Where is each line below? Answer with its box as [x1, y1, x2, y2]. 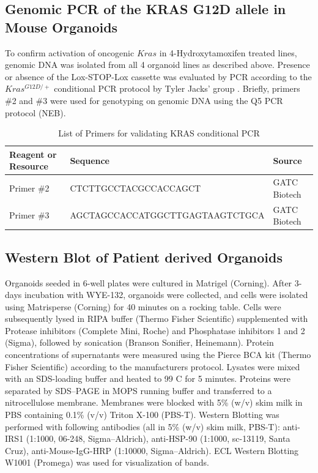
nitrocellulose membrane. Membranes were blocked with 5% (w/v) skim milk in [5, 396, 303, 409]
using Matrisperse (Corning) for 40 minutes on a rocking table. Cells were [5, 300, 281, 313]
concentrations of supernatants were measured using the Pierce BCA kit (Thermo [5, 348, 311, 361]
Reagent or [9, 147, 57, 160]
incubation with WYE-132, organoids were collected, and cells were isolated [24, 288, 308, 301]
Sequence [70, 154, 109, 166]
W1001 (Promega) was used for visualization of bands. [5, 456, 209, 469]
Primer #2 [9, 181, 50, 194]
